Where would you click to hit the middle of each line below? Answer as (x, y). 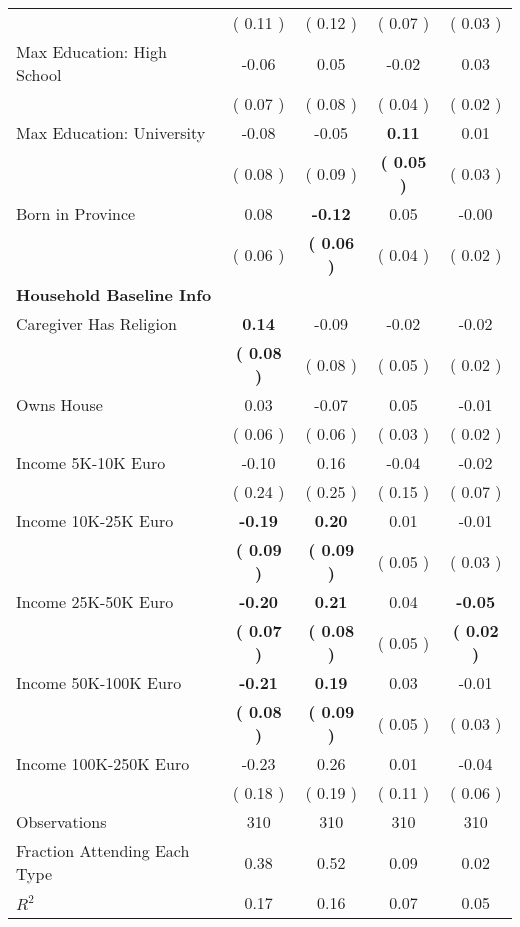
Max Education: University (111, 132)
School (39, 74)
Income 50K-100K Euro (99, 682)
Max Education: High (91, 51)
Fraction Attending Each (103, 850)
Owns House (59, 404)
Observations (61, 821)
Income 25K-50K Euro (95, 601)
